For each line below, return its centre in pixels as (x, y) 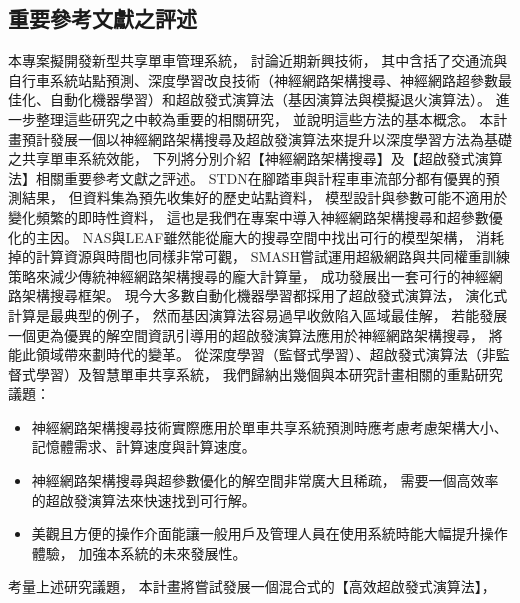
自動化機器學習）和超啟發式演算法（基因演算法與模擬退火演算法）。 (270, 99)
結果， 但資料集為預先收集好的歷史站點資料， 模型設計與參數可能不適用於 (264, 197)
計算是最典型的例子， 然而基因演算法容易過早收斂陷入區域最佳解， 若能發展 (258, 314)
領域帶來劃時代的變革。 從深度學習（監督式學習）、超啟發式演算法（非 (265, 354)
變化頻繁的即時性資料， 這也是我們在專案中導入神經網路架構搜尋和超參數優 (255, 216)
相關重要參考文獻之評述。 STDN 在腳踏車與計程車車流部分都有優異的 (260, 177)
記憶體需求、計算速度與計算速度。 (143, 446)
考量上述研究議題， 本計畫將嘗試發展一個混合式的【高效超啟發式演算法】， (252, 586)
